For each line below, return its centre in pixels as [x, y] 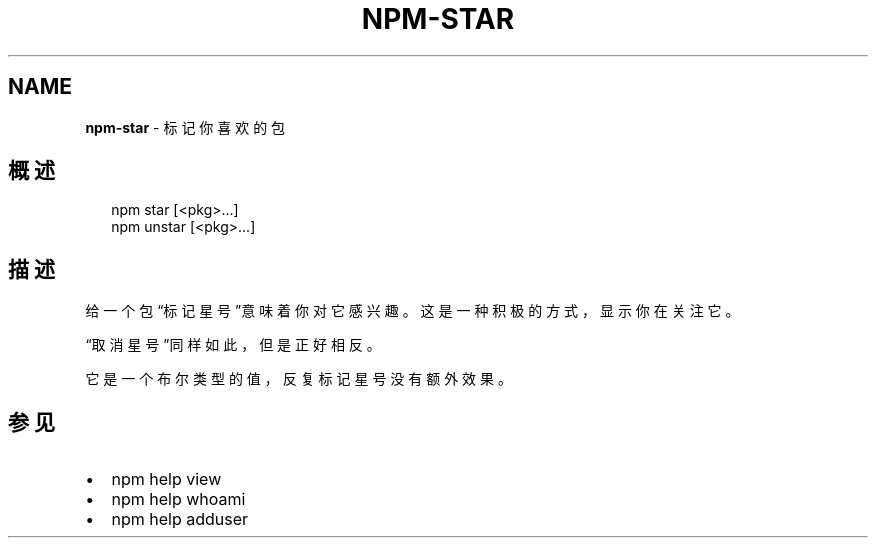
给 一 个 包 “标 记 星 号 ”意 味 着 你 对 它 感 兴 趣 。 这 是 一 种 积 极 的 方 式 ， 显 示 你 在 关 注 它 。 [412, 311]
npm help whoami [178, 499]
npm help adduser [180, 519]
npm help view [166, 479]
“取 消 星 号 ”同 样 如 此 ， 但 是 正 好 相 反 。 [233, 345]
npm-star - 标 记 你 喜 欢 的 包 [185, 127]
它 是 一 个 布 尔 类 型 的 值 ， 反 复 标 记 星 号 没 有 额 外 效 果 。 [298, 379]
